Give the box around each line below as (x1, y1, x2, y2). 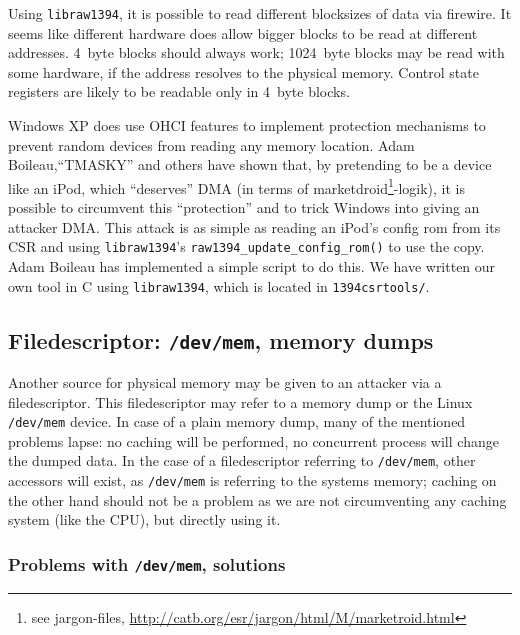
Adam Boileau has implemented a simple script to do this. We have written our (8, 255, 496, 276)
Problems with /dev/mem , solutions (8, 551, 286, 576)
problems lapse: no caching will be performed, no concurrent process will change (8, 430, 499, 451)
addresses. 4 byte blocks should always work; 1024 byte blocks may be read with (8, 42, 505, 63)
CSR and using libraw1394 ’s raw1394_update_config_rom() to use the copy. (8, 236, 485, 257)
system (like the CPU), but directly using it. (8, 509, 281, 530)
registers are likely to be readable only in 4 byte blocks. (8, 81, 350, 102)
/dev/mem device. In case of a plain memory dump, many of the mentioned (8, 411, 466, 432)
